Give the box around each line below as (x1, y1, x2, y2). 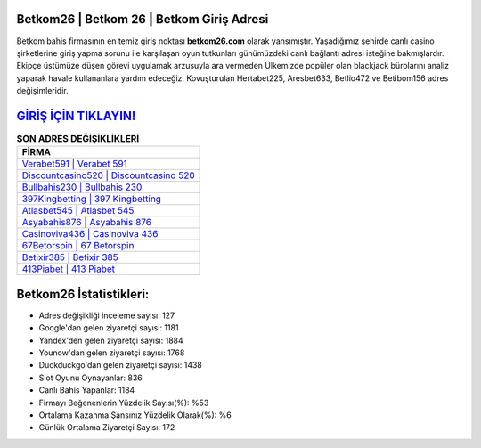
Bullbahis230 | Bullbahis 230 (21, 181, 143, 193)
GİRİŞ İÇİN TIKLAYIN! (16, 108, 136, 124)
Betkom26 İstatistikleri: (16, 286, 150, 302)
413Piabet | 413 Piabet (21, 263, 116, 275)
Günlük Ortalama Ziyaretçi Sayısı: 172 (38, 422, 175, 433)
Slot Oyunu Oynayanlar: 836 (38, 372, 143, 383)
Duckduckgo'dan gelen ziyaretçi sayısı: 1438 (38, 360, 202, 371)
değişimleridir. (16, 86, 69, 96)
